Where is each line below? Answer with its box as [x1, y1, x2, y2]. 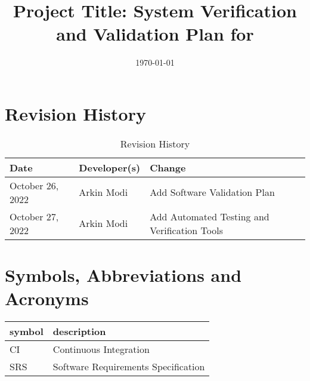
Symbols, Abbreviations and [5, 263, 242, 287]
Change [150, 160, 186, 174]
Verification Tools [150, 223, 223, 237]
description [52, 324, 106, 339]
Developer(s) [79, 160, 141, 174]
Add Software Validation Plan [150, 185, 275, 199]
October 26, [10, 178, 59, 192]
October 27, [10, 209, 59, 223]
